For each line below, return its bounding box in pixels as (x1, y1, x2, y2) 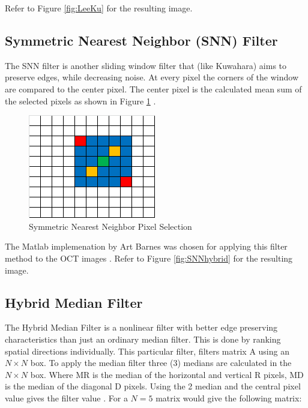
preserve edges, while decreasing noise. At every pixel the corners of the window (5, 71, 299, 83)
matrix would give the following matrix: (156, 391, 302, 404)
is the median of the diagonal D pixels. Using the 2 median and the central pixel (5, 380, 301, 392)
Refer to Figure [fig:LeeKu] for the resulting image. (5, 2, 193, 14)
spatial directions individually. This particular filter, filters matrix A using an (5, 344, 289, 357)
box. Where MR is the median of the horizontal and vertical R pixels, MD (30, 368, 304, 380)
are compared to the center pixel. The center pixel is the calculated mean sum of (5, 82, 302, 95)
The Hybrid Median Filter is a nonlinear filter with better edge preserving (5, 321, 278, 334)
